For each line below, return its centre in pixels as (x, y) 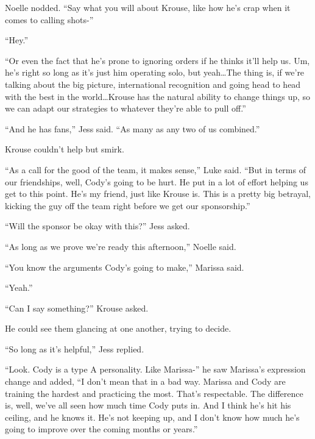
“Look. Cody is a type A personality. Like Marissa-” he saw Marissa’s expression (155, 369)
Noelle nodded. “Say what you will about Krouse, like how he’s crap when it (148, 7)
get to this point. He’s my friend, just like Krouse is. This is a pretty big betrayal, (158, 194)
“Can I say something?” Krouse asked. (77, 308)
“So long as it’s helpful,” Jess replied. (75, 348)
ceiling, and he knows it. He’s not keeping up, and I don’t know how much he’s (152, 417)
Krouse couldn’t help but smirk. (65, 149)
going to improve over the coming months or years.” (101, 429)
